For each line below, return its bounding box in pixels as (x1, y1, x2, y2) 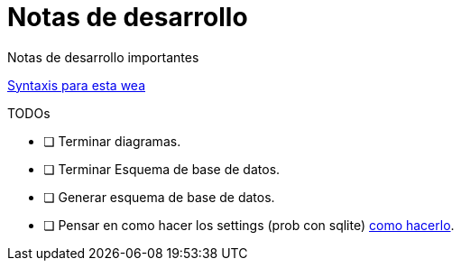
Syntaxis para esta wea (7, 77, 145, 93)
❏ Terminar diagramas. (43, 133, 181, 149)
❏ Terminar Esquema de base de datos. (43, 161, 281, 177)
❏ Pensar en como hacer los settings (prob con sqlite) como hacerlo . (43, 217, 455, 233)
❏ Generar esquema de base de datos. (43, 189, 275, 205)
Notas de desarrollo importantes (7, 49, 199, 65)
